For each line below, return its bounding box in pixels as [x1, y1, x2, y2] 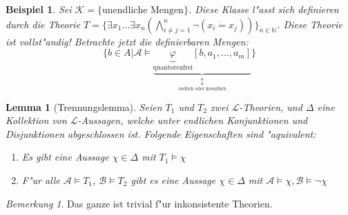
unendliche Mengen [102, 6, 184, 15]
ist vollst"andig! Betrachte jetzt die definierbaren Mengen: [6, 34, 249, 48]
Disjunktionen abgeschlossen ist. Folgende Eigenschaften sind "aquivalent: [6, 126, 316, 141]
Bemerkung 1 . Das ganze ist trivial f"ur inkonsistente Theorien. [6, 196, 273, 210]
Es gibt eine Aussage [21, 150, 109, 164]
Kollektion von [6, 113, 67, 127]
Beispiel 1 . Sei [6, 2, 72, 16]
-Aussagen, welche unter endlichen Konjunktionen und [77, 113, 308, 127]
